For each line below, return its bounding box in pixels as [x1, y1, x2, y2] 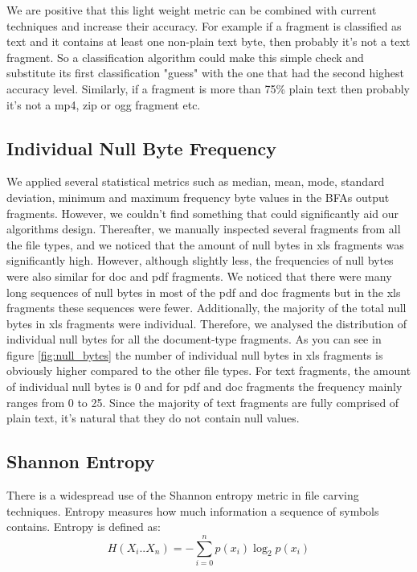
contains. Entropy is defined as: [6, 518, 161, 535]
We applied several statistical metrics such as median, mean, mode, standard [6, 173, 385, 190]
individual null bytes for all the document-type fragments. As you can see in [6, 331, 382, 348]
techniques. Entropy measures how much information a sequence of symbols [6, 502, 379, 519]
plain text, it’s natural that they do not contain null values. [6, 409, 300, 426]
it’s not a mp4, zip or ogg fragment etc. [6, 96, 201, 113]
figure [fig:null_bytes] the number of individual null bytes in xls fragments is [6, 346, 383, 363]
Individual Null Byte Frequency [6, 135, 276, 160]
